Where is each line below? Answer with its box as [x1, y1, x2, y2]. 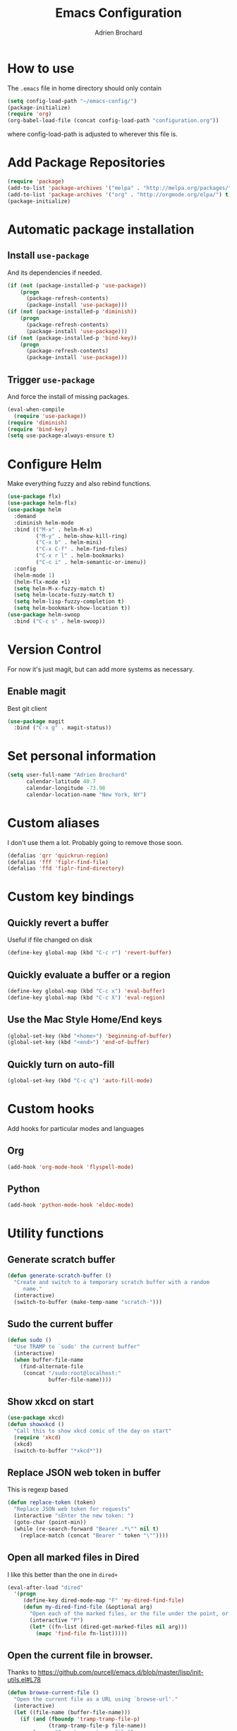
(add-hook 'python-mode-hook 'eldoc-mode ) [7, 1202, 134, 1209]
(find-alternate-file [20, 1362, 83, 1370]
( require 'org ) [7, 111, 52, 118]
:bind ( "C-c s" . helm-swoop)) [13, 618, 106, 625]
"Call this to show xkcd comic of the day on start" [13, 1427, 172, 1434]
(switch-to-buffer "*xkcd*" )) [13, 1447, 102, 1454]
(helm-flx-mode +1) [13, 578, 71, 585]
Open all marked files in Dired [7, 1552, 140, 1564]
